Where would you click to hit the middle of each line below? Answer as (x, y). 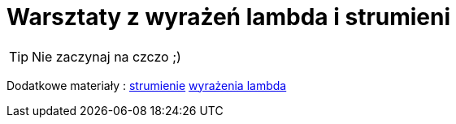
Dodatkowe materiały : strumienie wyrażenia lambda (147, 85)
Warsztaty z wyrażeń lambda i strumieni (229, 17)
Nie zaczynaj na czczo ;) (106, 56)
